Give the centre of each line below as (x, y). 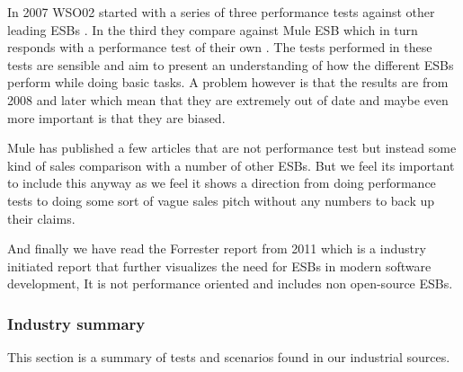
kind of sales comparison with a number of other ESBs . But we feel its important (231, 165)
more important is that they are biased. (116, 117)
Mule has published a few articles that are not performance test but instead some (232, 148)
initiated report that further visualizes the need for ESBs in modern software (219, 266)
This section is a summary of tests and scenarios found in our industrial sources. (229, 357)
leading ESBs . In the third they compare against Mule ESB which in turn (213, 29)
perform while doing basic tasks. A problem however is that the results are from (228, 82)
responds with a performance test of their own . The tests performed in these (220, 47)
